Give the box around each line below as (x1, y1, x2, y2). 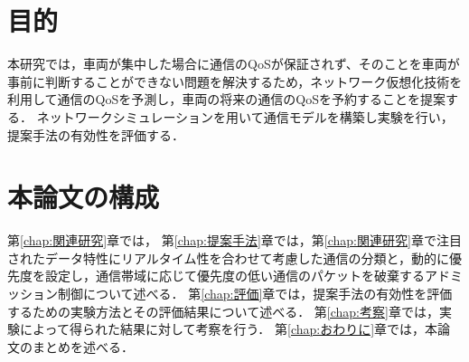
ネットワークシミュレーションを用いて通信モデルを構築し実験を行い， (36, 107, 454, 126)
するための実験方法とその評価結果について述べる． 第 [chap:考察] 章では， (7, 301, 439, 320)
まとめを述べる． (32, 337, 134, 356)
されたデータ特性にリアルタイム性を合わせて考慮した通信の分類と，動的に (7, 248, 450, 267)
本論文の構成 (7, 178, 160, 215)
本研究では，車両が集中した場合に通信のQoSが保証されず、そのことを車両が (7, 54, 460, 73)
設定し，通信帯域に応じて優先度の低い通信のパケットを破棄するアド (44, 266, 450, 285)
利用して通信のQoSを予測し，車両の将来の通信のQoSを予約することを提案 (7, 90, 446, 109)
